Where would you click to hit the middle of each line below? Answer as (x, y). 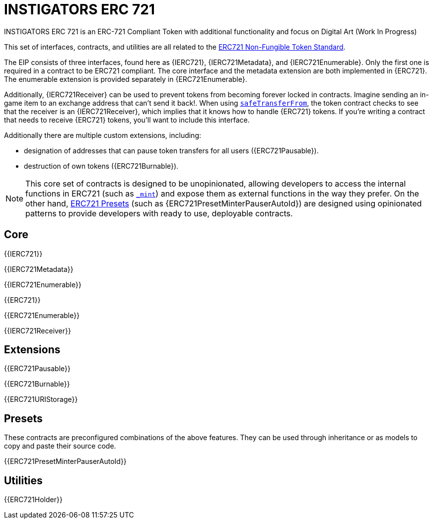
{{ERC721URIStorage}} (41, 399)
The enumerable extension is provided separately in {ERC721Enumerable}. (126, 79)
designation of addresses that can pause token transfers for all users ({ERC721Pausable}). (171, 150)
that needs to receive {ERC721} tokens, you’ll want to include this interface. (127, 120)
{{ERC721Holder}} (33, 500)
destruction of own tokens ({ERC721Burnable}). (101, 166)
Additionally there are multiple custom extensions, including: (103, 135)
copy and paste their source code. (60, 446)
